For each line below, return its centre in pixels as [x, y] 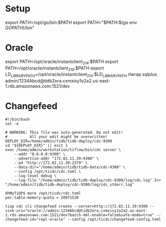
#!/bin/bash [17, 120]
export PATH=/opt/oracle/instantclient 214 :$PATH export [62, 62]
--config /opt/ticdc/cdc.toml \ [47, 172]
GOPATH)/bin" [20, 27]
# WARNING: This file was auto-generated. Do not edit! [64, 133]
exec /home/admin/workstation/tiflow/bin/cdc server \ [63, 150]
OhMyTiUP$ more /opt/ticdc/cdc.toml [43, 193]
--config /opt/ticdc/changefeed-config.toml [114, 220]
